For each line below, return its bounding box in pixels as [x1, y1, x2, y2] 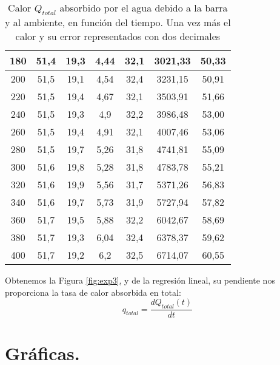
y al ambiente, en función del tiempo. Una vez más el [5, 15, 231, 30]
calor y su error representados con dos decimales [15, 29, 221, 44]
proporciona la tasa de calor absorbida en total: [5, 285, 181, 298]
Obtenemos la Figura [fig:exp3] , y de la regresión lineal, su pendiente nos [5, 274, 275, 287]
